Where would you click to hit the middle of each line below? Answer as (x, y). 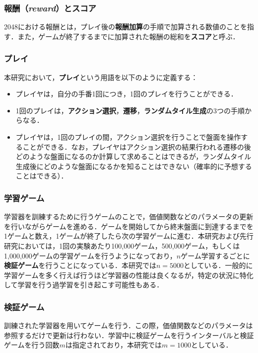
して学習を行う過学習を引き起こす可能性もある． (84, 285)
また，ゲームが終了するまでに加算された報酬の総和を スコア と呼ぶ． (129, 36)
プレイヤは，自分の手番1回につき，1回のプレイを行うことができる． (127, 94)
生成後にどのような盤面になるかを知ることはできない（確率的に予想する (134, 166)
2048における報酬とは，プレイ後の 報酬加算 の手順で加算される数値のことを (126, 27)
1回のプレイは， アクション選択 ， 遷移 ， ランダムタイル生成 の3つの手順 (130, 110)
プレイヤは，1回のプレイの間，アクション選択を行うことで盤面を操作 (128, 137)
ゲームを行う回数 (32, 345)
